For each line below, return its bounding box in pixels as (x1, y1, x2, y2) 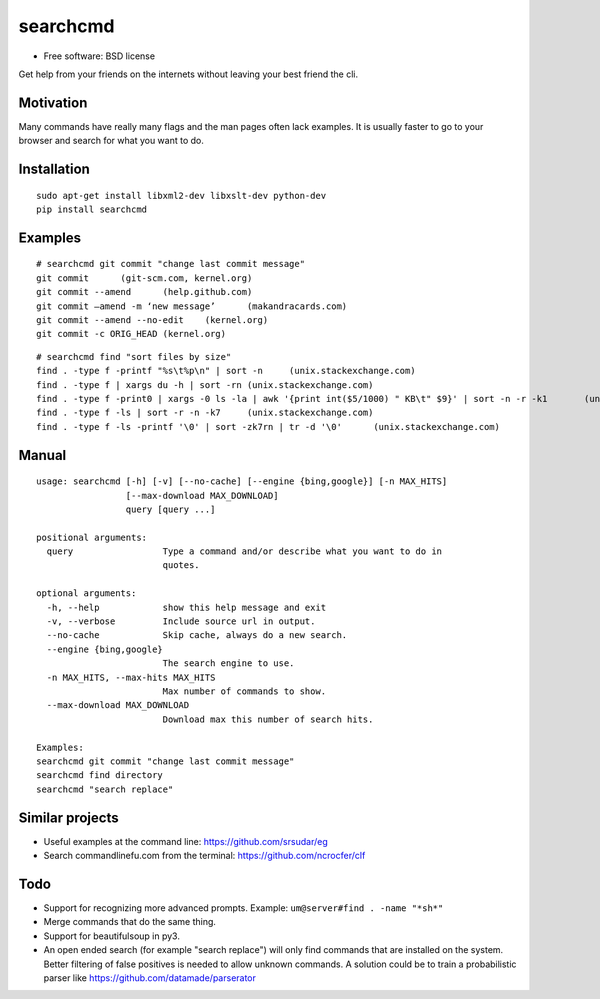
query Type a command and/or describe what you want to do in (46, 546, 443, 557)
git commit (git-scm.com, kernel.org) (36, 272, 253, 284)
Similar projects (18, 809, 119, 826)
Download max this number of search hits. (162, 713, 374, 725)
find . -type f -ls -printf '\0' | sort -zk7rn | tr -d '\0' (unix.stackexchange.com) (36, 421, 500, 432)
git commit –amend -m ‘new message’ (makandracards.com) (36, 300, 348, 312)
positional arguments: (36, 531, 148, 543)
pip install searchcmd (36, 204, 148, 215)
